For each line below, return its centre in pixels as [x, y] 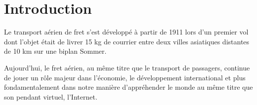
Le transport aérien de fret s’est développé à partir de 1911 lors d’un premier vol [126, 32]
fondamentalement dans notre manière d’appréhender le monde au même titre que [128, 87]
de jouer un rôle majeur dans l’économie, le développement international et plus [125, 77]
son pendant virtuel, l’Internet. [51, 96]
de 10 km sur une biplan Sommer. [55, 51]
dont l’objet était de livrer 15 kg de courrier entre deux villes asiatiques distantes [127, 41]
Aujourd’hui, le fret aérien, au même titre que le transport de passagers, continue [127, 67]
